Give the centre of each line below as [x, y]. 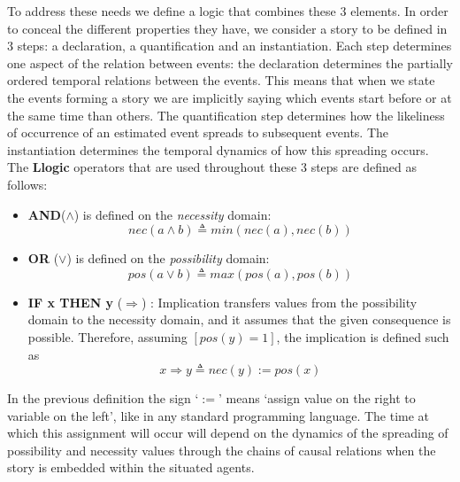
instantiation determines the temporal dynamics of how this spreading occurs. [218, 149]
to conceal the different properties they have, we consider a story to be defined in [227, 28]
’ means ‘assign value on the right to [317, 398]
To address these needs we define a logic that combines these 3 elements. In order [228, 11]
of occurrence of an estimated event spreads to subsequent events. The [198, 132]
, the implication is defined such [363, 336]
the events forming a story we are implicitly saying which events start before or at [230, 97]
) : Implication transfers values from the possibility [279, 302]
